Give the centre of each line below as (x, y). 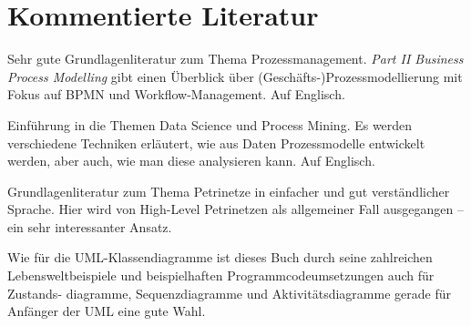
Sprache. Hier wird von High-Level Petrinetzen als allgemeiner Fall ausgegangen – (236, 209)
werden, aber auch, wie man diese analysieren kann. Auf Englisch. (191, 161)
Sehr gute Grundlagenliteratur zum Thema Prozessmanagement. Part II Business (235, 59)
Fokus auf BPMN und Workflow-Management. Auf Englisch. (176, 94)
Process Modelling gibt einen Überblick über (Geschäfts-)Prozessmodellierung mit (235, 76)
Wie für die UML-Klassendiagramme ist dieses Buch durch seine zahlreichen (220, 257)
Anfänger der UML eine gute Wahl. (107, 311)
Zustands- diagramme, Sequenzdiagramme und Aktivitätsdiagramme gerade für (229, 293)
